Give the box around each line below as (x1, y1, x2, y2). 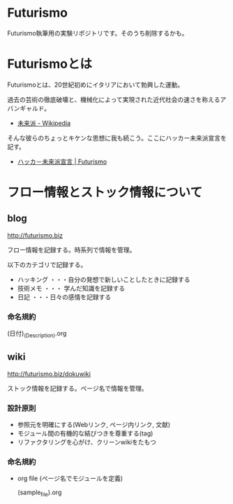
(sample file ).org (17, 488, 62, 498)
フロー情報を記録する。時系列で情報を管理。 (7, 245, 136, 254)
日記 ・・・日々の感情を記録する (17, 292, 112, 301)
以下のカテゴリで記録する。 (7, 260, 87, 268)
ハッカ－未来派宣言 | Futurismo (17, 157, 107, 166)
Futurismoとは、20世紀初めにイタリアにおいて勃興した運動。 (7, 80, 184, 89)
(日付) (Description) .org (7, 329, 67, 339)
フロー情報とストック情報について (7, 185, 203, 201)
